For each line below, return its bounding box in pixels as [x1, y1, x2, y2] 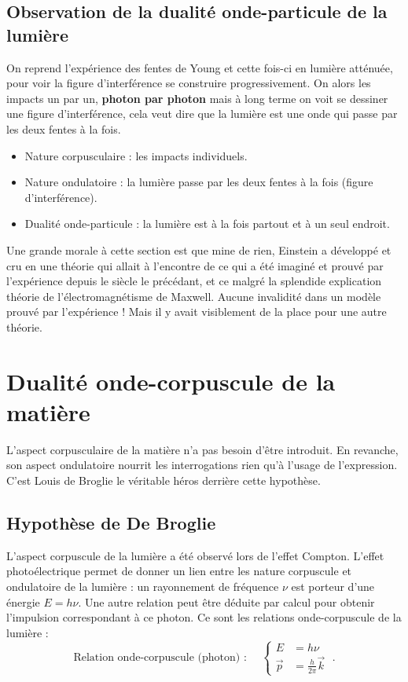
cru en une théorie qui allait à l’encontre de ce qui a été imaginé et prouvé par [6, 257, 384, 273]
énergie [6, 593, 40, 610]
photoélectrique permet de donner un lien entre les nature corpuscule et [6, 563, 352, 579]
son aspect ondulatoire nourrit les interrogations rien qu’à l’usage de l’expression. [6, 456, 398, 473]
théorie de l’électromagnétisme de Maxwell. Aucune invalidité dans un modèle [6, 288, 381, 304]
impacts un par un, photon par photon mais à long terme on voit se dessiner [6, 90, 388, 106]
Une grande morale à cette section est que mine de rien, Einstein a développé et [6, 241, 391, 258]
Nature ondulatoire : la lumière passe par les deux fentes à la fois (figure [24, 174, 373, 190]
